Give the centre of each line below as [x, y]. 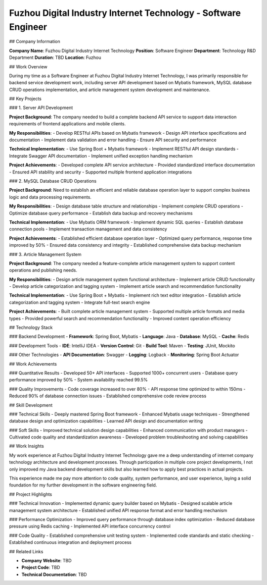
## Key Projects [25, 99]
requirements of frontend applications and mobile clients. [67, 124]
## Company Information [35, 42]
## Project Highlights [31, 494]
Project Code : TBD [41, 568]
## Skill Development [31, 405]
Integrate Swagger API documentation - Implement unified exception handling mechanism [101, 156]
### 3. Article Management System [45, 254]
